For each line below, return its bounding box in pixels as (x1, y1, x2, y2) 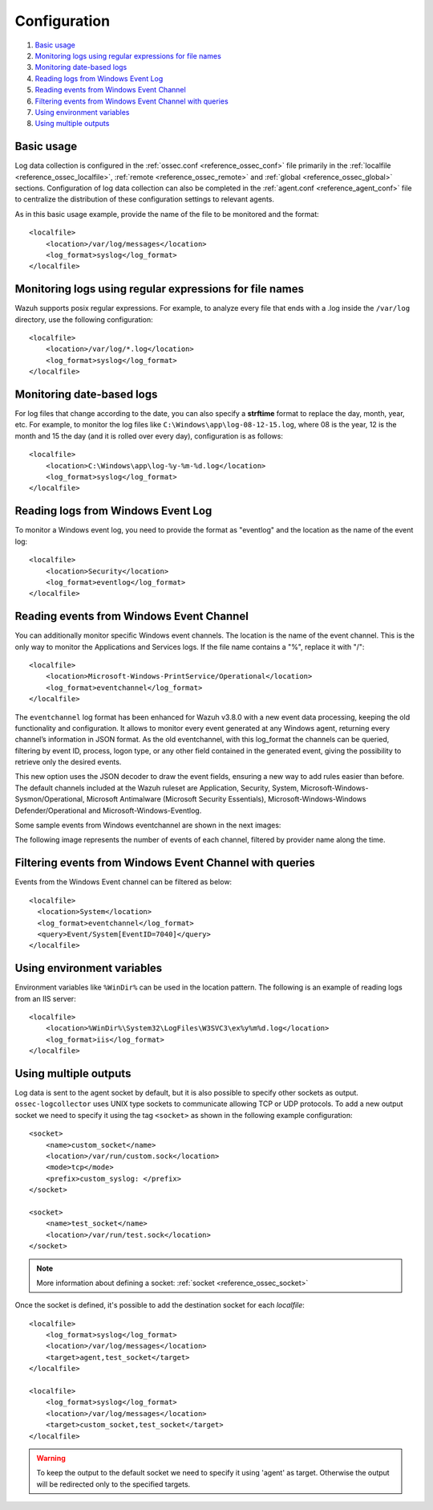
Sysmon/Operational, (14, 794, 85, 804)
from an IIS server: (14, 994, 76, 1003)
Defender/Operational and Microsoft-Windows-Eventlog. (14, 806, 202, 815)
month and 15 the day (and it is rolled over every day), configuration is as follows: (14, 431, 284, 441)
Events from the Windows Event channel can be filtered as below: (14, 877, 233, 887)
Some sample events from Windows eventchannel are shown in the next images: (14, 820, 281, 830)
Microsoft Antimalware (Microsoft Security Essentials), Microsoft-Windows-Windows (86, 794, 366, 804)
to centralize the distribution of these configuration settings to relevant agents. (14, 194, 275, 204)
